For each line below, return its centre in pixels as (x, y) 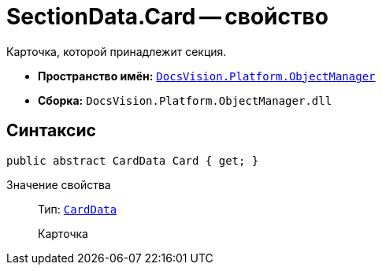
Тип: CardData (78, 209)
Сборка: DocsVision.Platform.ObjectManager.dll (185, 100)
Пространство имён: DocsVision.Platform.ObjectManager (207, 76)
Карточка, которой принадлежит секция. (117, 51)
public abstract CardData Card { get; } (133, 160)
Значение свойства (59, 184)
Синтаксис (51, 131)
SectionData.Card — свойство (167, 17)
